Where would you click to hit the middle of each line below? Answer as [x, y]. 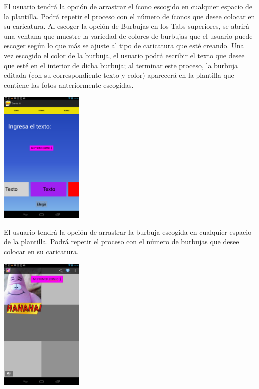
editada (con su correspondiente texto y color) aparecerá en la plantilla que [119, 75]
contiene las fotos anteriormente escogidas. [69, 84]
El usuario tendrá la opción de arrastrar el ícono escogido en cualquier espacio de [128, 6]
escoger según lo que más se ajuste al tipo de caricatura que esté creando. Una [124, 45]
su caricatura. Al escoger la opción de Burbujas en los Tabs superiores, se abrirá [127, 26]
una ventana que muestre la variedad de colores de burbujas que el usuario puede [128, 35]
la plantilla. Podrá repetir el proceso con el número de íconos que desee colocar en [130, 16]
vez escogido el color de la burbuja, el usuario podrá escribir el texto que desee [124, 55]
